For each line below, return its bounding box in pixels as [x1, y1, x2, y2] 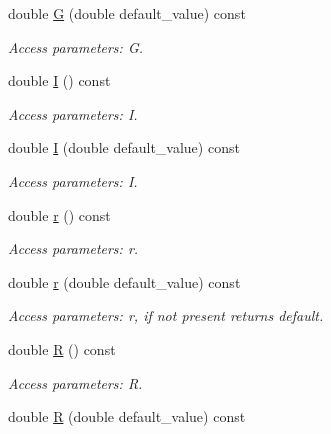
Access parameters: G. [8, 36, 144, 57]
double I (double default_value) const [8, 137, 240, 158]
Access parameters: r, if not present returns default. [8, 305, 324, 326]
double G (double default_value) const [8, 3, 246, 23]
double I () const [8, 70, 111, 91]
